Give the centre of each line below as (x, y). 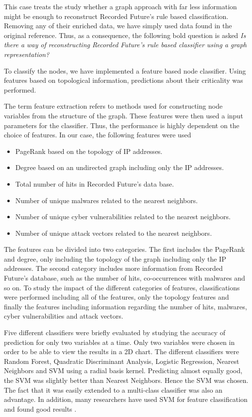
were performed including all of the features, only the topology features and (117, 297)
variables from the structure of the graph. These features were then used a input (124, 115)
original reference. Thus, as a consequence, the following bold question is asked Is (125, 35)
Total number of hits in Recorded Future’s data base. (95, 183)
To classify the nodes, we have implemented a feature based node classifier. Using (125, 70)
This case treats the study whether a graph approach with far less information (120, 6)
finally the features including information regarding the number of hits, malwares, (126, 306)
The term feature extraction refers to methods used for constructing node (113, 106)
